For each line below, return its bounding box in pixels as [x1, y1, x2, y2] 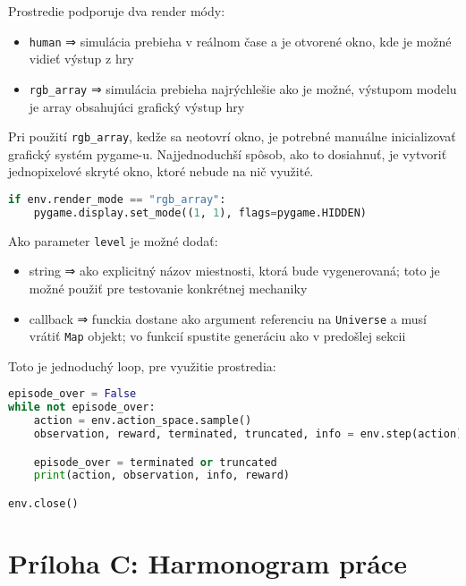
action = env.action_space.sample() [33, 414, 252, 428]
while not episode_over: [8, 401, 156, 414]
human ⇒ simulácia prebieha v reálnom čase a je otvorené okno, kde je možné [29, 31, 452, 50]
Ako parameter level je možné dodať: [8, 231, 218, 250]
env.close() [8, 497, 79, 510]
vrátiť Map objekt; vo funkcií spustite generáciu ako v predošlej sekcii [29, 327, 406, 345]
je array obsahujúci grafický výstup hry [29, 97, 245, 115]
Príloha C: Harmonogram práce [8, 545, 407, 582]
